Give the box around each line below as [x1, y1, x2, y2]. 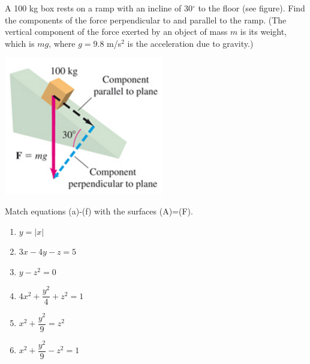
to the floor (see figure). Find [198, 2, 305, 14]
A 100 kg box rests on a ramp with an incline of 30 [5, 2, 192, 14]
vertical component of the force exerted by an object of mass [5, 25, 228, 38]
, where [49, 37, 76, 49]
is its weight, [240, 25, 287, 38]
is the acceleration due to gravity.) [127, 37, 254, 49]
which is [5, 37, 35, 49]
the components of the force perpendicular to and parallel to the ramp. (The [5, 13, 287, 26]
